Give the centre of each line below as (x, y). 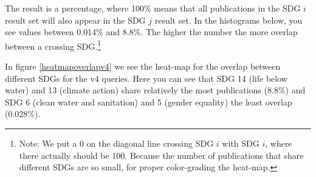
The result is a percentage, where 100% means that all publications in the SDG (153, 8)
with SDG (241, 143)
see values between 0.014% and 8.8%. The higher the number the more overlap (151, 32)
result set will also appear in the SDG (75, 20)
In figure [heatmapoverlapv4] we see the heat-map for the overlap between (143, 66)
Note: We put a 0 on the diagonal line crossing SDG (116, 143)
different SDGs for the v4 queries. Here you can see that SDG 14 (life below (146, 78)
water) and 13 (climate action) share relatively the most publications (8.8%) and (155, 90)
